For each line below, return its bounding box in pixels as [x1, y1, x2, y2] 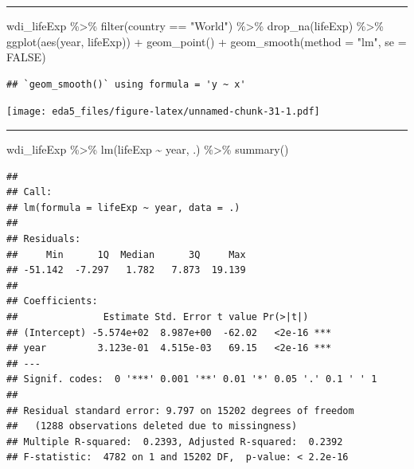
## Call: [6, 186, 53, 198]
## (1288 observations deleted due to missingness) [6, 420, 298, 432]
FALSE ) [6, 49, 46, 65]
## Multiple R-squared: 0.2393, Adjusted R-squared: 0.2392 [6, 436, 343, 448]
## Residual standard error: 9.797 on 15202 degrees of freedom [6, 405, 354, 416]
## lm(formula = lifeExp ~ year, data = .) [6, 201, 240, 213]
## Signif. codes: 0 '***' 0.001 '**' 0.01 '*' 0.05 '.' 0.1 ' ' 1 [6, 373, 377, 385]
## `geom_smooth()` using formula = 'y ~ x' [6, 78, 246, 90]
